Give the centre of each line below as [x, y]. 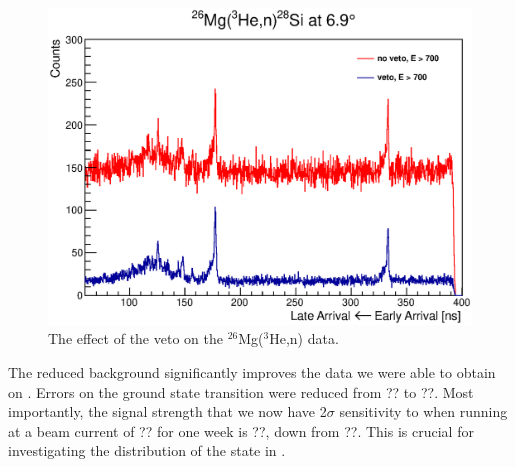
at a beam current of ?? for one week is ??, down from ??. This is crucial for [241, 430]
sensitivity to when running [423, 411]
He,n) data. [304, 338]
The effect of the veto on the [135, 338]
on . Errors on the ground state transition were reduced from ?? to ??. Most [241, 391]
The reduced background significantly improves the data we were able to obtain [252, 371]
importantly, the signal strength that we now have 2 [167, 411]
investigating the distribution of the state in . [147, 450]
